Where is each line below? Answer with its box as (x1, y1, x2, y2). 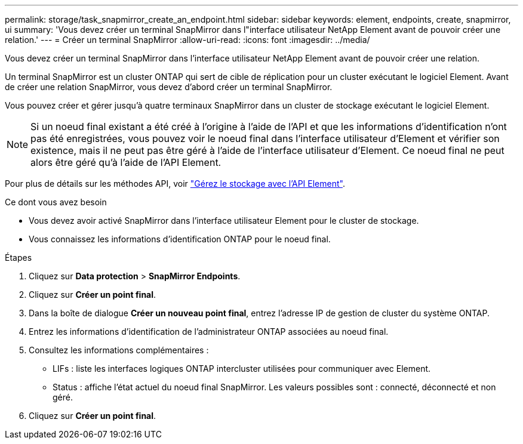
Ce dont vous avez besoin (5, 197, 107, 207)
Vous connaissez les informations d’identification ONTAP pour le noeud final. (29, 234, 331, 244)
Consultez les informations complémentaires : (29, 345, 209, 355)
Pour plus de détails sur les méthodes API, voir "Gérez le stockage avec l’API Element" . (5, 178, 345, 189)
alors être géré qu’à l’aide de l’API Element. (30, 156, 221, 168)
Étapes (5, 252, 32, 263)
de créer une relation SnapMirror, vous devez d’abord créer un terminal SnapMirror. (5, 82, 333, 92)
